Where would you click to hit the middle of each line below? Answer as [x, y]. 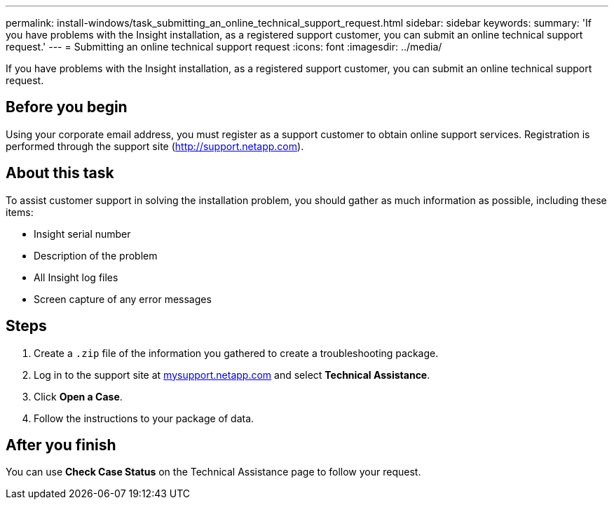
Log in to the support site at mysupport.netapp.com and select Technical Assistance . [232, 375]
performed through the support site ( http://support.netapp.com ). [155, 146]
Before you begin [67, 107]
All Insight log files [76, 277]
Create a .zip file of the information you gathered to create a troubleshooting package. [236, 353]
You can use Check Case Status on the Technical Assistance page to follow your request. [213, 472]
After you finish [61, 445]
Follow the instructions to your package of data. [144, 418]
